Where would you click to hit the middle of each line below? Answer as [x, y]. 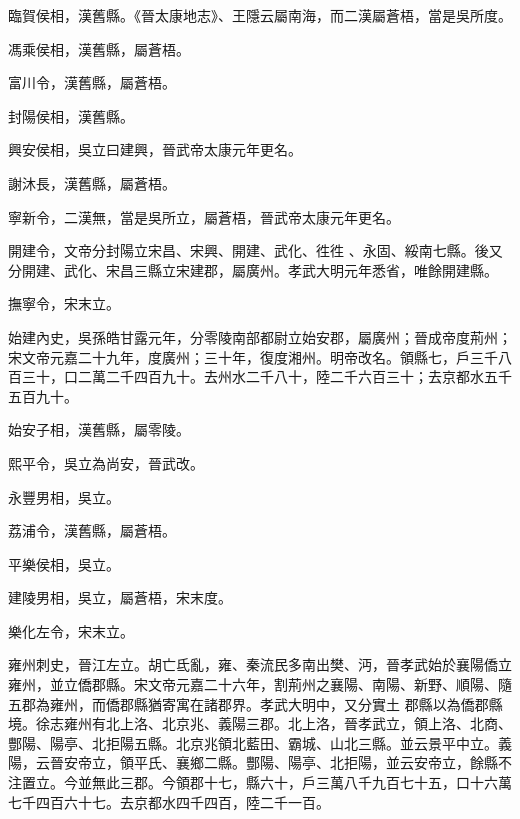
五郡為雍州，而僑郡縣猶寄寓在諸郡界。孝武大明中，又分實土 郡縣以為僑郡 [248, 703]
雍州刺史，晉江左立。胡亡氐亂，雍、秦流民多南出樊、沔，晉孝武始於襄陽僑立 [260, 664]
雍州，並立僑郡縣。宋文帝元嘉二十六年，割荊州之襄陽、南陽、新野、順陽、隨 [260, 684]
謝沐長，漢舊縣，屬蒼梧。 [92, 182]
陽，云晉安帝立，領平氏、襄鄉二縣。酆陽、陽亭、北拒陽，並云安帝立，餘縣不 [260, 762]
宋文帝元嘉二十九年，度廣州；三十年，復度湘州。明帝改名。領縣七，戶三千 [253, 356]
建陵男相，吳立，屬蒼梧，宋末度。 [120, 597]
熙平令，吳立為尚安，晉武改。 [106, 462]
